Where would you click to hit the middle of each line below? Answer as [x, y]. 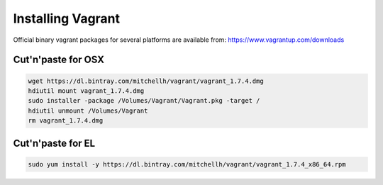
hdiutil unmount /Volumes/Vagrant [88, 111]
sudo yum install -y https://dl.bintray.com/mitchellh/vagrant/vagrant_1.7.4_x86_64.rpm [187, 164]
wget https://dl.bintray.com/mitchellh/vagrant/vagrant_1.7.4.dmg [146, 81]
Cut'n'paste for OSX [59, 60]
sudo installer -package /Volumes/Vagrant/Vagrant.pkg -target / [144, 101]
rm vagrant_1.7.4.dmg [66, 121]
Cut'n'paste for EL [54, 143]
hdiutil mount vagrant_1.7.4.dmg [86, 91]
